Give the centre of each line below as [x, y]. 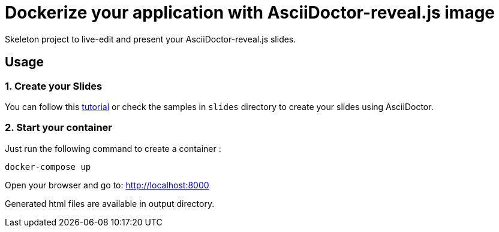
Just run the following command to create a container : [113, 148]
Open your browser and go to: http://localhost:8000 [107, 185]
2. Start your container [59, 128]
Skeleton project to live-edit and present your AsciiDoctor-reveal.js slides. [151, 39]
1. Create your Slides [54, 86]
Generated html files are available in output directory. [110, 203]
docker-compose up [48, 167]
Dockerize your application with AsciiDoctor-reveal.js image [250, 13]
